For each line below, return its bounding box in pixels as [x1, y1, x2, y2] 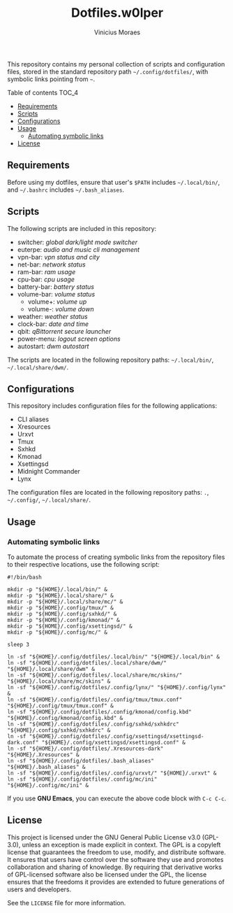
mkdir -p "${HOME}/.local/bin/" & [7, 586, 108, 593]
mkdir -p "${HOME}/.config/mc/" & [7, 629, 108, 636]
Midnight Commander [17, 467, 80, 476]
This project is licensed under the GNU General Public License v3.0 [7, 833, 201, 841]
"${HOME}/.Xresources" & [7, 751, 80, 758]
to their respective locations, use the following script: [7, 560, 160, 569]
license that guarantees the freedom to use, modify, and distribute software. [7, 848, 227, 856]
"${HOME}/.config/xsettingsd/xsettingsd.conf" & [41, 739, 186, 746]
